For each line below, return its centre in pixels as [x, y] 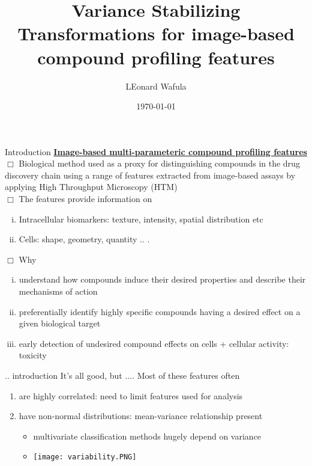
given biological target [60, 323]
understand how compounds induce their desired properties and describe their [162, 279]
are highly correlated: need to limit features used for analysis [131, 395]
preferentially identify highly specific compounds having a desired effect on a [160, 311]
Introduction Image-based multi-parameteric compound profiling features [156, 151]
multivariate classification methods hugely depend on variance [147, 436]
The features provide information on [85, 199]
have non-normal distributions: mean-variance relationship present [141, 416]
